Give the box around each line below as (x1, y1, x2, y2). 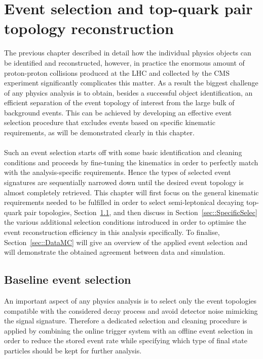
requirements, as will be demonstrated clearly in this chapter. (4, 127, 195, 138)
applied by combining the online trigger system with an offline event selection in (4, 325, 253, 336)
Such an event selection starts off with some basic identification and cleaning (4, 147, 242, 158)
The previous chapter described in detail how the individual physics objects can (4, 47, 251, 58)
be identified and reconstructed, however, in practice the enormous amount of (4, 57, 245, 68)
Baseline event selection (4, 272, 131, 287)
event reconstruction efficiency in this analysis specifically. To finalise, (4, 227, 220, 237)
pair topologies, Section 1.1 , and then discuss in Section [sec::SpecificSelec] (24, 206, 257, 217)
